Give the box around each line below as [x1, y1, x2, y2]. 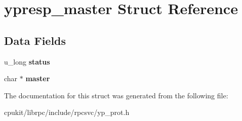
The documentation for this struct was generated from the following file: [4, 90, 228, 100]
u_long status [4, 56, 50, 67]
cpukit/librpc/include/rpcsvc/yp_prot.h [4, 107, 130, 117]
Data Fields [4, 32, 66, 48]
